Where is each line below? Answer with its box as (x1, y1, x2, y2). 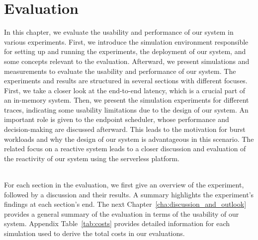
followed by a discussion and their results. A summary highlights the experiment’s (4, 189, 254, 199)
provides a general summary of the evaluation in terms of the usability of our (4, 208, 239, 219)
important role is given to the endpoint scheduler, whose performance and (4, 114, 229, 124)
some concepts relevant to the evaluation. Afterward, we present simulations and (4, 56, 250, 66)
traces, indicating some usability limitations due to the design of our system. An (4, 104, 249, 115)
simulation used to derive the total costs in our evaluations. (4, 228, 185, 238)
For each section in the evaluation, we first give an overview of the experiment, (4, 180, 244, 190)
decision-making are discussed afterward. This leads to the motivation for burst (4, 124, 246, 134)
